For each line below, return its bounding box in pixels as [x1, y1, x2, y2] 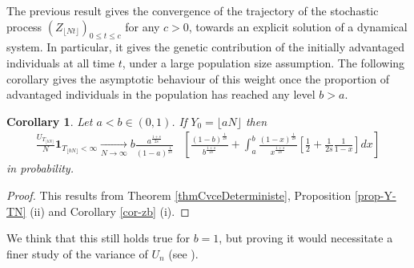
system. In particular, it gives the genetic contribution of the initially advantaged [6, 39, 404, 55]
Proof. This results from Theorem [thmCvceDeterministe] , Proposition [6, 186, 352, 203]
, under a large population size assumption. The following [122, 54, 405, 71]
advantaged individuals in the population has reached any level [6, 86, 316, 103]
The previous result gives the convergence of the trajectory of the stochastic [6, 2, 379, 18]
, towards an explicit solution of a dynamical [188, 18, 408, 35]
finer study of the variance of [6, 245, 148, 262]
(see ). [168, 245, 199, 262]
